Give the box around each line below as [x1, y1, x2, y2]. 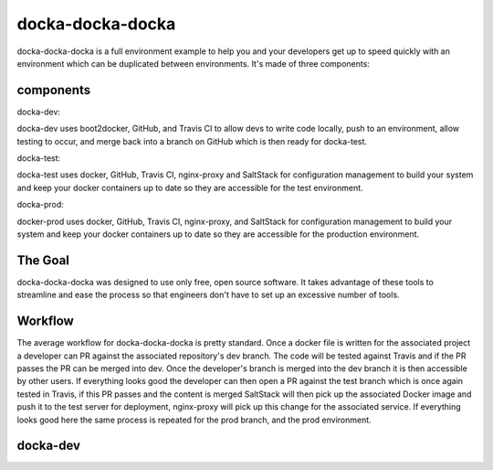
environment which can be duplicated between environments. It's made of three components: [16, 58, 370, 69]
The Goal [16, 252, 70, 268]
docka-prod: [16, 199, 64, 210]
